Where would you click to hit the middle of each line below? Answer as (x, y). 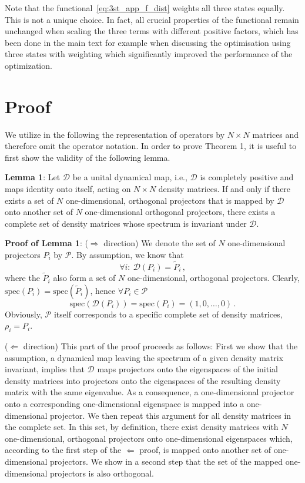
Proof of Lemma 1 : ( (46, 243)
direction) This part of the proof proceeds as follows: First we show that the (160, 346)
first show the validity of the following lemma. (88, 157)
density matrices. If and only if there (224, 189)
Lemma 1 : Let (33, 177)
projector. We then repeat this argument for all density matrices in (171, 415)
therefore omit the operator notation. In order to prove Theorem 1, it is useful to (151, 146)
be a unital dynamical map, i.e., (130, 177)
